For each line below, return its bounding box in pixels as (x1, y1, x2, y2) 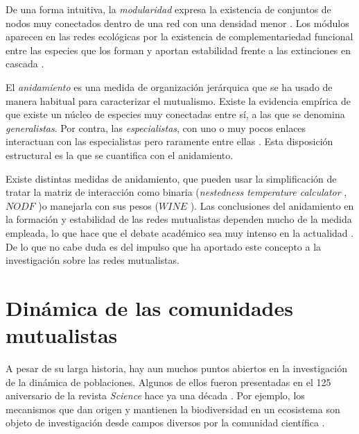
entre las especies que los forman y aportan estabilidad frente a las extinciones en (6, 42, 351, 57)
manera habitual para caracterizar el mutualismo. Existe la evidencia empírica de (6, 93, 351, 108)
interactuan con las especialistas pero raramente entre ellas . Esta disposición (6, 134, 333, 149)
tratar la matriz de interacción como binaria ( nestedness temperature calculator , (6, 185, 347, 199)
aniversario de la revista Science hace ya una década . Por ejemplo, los (6, 388, 305, 403)
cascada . (6, 56, 44, 71)
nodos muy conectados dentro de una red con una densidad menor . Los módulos (6, 15, 349, 30)
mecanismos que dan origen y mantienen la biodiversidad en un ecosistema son (6, 401, 340, 416)
